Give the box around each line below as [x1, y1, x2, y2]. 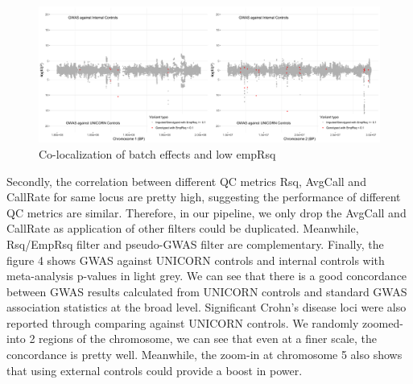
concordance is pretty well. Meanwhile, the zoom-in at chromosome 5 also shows [6, 346, 403, 363]
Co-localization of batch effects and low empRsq [39, 145, 276, 162]
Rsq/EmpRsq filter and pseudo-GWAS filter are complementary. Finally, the [6, 235, 384, 252]
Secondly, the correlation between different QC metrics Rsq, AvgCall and [6, 172, 366, 189]
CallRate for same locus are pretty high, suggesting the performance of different [6, 188, 401, 205]
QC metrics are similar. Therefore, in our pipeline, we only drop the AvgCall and [6, 204, 407, 221]
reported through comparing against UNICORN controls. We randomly [6, 314, 359, 331]
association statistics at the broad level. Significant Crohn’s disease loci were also [6, 299, 407, 316]
